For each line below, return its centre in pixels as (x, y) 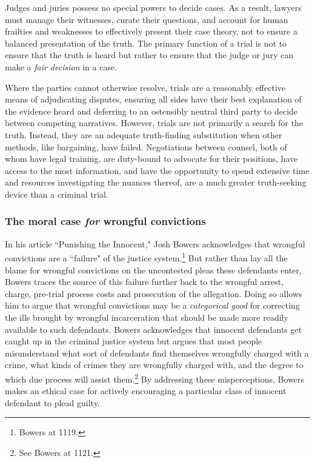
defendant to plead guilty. (52, 402)
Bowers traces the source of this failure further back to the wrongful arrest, (144, 282)
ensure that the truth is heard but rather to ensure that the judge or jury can (149, 55)
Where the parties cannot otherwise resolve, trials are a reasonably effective (145, 87)
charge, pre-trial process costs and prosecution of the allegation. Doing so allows (154, 293)
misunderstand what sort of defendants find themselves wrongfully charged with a (157, 353)
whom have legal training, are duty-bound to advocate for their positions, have (151, 159)
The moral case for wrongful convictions (105, 221)
